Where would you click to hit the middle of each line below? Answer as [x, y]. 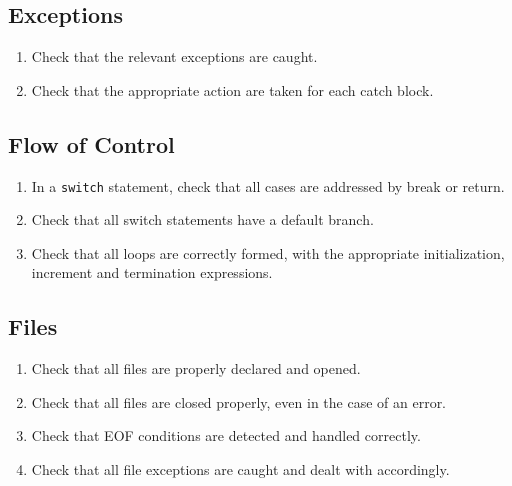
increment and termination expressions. [152, 272]
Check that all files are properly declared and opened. [196, 368]
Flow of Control [91, 143]
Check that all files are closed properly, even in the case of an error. [239, 401]
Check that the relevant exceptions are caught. [174, 56]
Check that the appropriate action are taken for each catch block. [232, 89]
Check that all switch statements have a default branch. [202, 219]
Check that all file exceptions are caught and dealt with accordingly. [240, 469]
